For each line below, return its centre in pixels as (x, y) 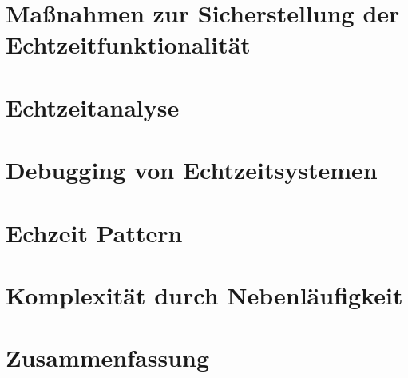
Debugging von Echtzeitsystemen (192, 170)
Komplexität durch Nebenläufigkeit (204, 294)
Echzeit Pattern (94, 232)
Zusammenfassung (108, 358)
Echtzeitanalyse (93, 107)
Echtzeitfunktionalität (128, 44)
